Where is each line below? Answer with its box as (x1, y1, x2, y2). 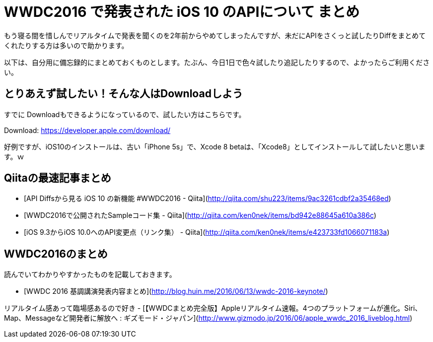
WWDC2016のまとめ (4, 247, 108, 260)
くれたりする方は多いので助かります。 (4, 41, 129, 50)
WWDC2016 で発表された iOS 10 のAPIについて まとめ (4, 3, 360, 20)
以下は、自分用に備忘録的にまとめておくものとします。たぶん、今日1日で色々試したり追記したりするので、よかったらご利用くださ (4, 58, 430, 67)
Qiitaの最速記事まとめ (4, 172, 111, 185)
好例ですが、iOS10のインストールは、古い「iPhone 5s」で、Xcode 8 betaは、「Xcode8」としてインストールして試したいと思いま (4, 142, 426, 151)
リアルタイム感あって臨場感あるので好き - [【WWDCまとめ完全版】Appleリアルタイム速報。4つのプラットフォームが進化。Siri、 (4, 304, 422, 313)
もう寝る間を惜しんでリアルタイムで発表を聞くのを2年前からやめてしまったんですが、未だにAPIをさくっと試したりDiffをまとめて (4, 31, 426, 40)
